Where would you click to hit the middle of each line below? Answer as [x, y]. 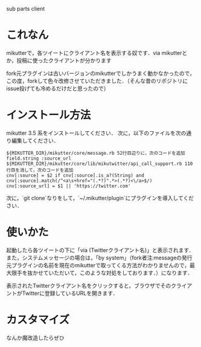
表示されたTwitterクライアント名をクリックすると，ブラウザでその [89, 285]
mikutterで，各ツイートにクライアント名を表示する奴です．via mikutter [94, 53]
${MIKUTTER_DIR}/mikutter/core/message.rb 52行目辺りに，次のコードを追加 [96, 153]
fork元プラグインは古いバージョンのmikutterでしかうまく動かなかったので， [101, 73]
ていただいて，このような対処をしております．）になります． [118, 273]
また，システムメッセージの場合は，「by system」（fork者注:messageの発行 [99, 258]
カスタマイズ [38, 320]
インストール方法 [49, 115]
